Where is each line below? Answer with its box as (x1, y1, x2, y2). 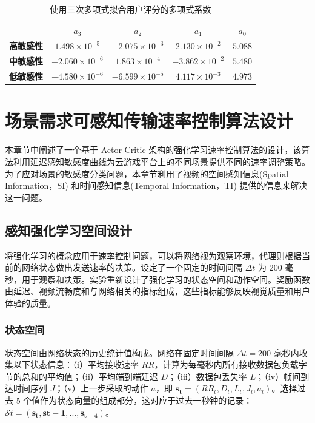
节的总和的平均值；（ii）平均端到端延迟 (5, 370, 158, 382)
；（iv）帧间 (255, 370, 301, 382)
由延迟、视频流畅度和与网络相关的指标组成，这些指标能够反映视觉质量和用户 (5, 285, 310, 297)
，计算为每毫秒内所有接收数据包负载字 (154, 358, 307, 371)
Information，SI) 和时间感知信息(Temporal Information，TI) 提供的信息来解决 (5, 179, 308, 192)
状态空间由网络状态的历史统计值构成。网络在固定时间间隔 (5, 346, 234, 359)
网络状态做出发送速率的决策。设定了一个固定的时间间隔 (21, 261, 242, 274)
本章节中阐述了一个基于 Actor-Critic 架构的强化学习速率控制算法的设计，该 (5, 143, 302, 156)
